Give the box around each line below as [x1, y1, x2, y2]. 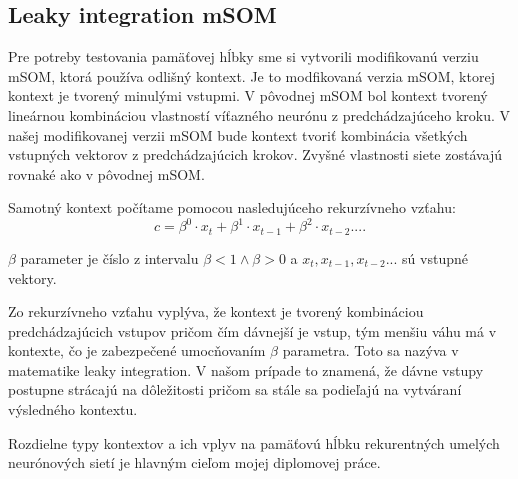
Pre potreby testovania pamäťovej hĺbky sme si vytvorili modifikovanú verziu [8, 46, 479, 67]
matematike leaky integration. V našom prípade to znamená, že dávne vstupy [8, 359, 484, 380]
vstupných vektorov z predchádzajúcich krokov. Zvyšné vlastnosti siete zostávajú [8, 144, 503, 165]
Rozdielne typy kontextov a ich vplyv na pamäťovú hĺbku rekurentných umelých [8, 432, 500, 453]
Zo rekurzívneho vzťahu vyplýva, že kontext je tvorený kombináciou [8, 301, 424, 322]
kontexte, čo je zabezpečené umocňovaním [8, 340, 266, 361]
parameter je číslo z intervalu [20, 247, 199, 268]
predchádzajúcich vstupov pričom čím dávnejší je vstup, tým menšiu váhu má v [8, 320, 497, 341]
